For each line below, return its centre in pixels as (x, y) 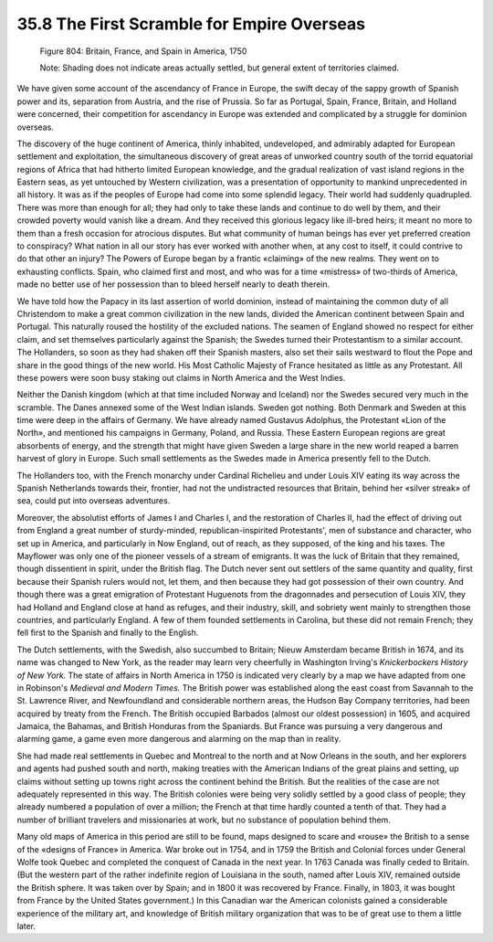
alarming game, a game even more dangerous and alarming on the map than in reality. (179, 739)
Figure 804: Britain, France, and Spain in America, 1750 (143, 51)
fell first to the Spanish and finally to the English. (108, 633)
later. (26, 926)
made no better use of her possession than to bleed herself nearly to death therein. (173, 284)
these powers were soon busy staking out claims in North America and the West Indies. (181, 377)
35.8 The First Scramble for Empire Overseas (191, 24)
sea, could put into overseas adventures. (94, 501)
